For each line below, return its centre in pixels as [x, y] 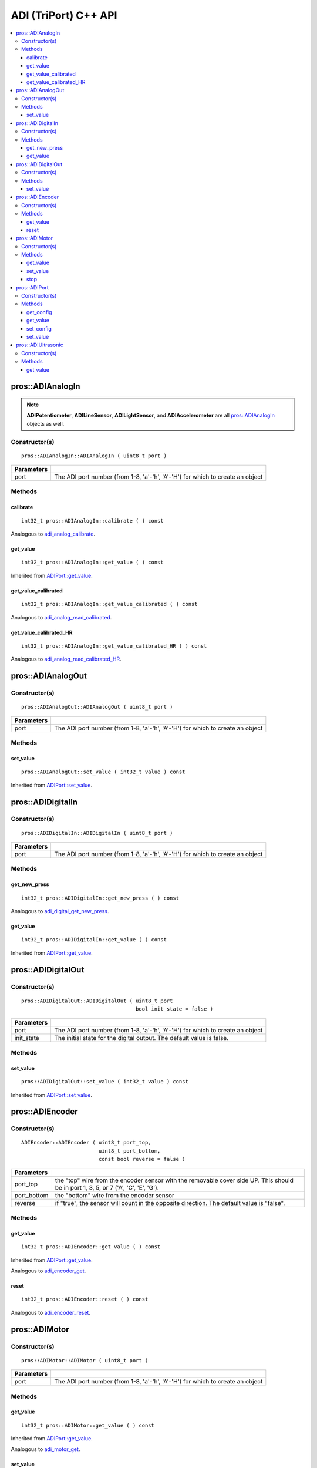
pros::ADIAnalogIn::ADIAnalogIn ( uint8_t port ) [94, 456]
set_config [39, 328]
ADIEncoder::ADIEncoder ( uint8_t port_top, [87, 1143]
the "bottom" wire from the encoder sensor [114, 1195]
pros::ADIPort [33, 287]
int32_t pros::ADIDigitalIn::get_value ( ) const [94, 940]
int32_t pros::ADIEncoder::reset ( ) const [85, 1299]
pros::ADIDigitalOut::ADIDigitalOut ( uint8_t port [97, 1001]
